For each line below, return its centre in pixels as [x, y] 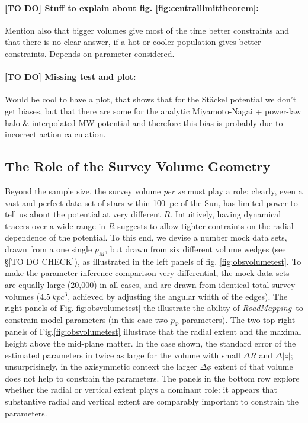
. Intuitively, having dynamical [226, 214]
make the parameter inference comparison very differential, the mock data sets [147, 273]
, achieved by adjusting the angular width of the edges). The [178, 296]
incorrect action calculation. [55, 134]
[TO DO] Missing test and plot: [70, 77]
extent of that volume [254, 366]
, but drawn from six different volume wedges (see [195, 249]
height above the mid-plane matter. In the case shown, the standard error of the [150, 343]
